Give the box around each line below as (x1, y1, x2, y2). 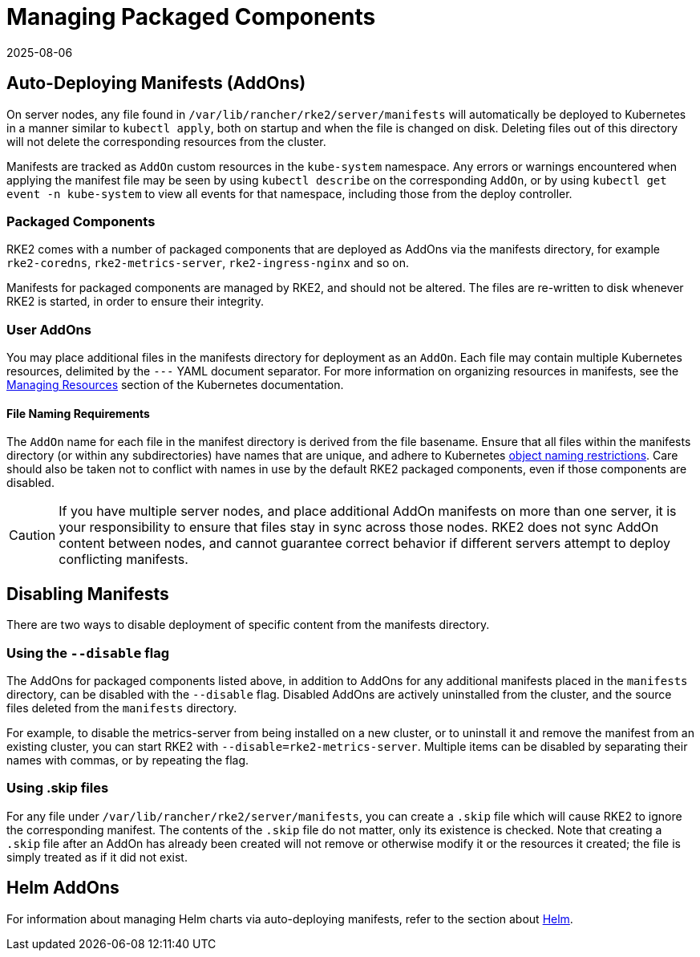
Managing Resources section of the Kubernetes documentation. (6, 378, 344, 392)
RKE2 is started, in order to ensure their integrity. (6, 294, 264, 309)
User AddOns (6, 321, 91, 338)
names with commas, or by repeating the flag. (6, 752, 249, 767)
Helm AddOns (6, 878, 119, 898)
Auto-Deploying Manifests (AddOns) (6, 73, 306, 94)
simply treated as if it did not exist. (6, 850, 188, 864)
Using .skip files (6, 780, 109, 797)
